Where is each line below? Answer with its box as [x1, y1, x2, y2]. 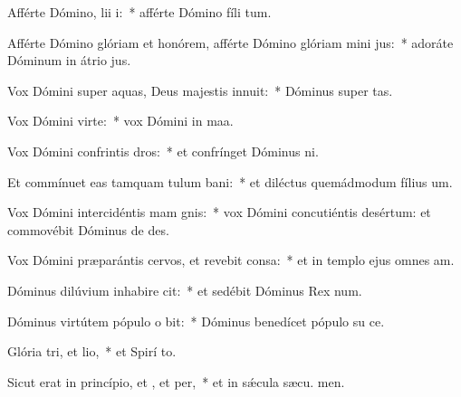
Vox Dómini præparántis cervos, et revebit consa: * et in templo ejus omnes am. [7, 250, 455, 269]
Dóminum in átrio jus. [7, 51, 131, 70]
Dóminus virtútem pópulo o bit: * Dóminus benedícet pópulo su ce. [7, 311, 385, 330]
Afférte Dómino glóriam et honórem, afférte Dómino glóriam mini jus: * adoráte [7, 33, 454, 52]
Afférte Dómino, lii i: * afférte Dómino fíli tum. [7, 3, 272, 21]
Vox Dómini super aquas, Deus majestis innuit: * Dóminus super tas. [7, 80, 393, 99]
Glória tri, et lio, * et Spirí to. [7, 342, 177, 361]
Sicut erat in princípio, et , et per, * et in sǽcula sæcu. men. [7, 372, 345, 391]
